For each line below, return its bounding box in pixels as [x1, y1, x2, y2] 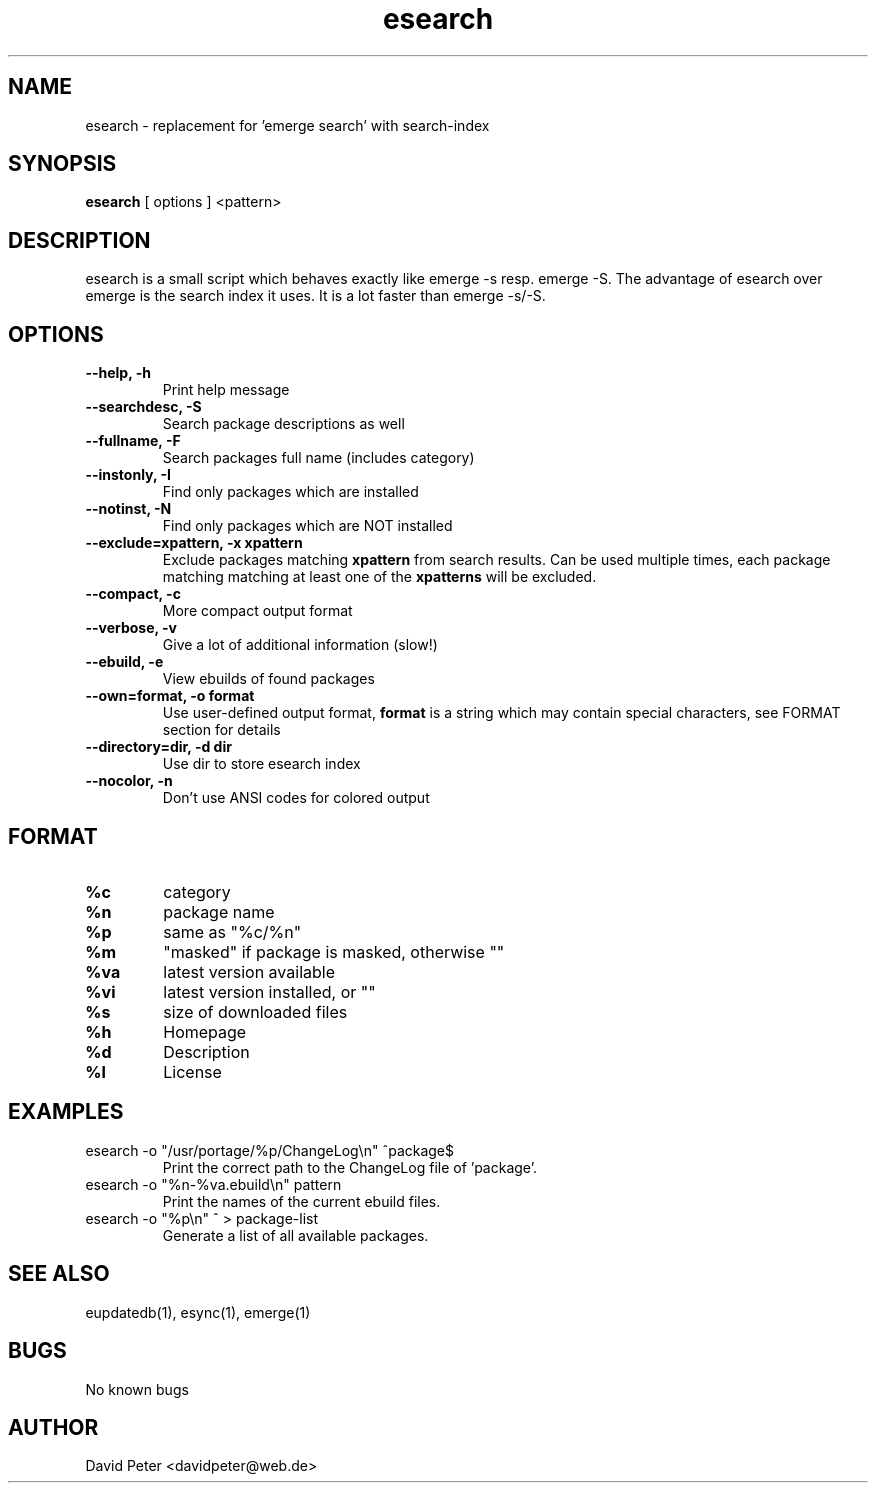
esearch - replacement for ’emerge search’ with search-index [85, 116, 490, 134]
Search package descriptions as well [162, 415, 405, 433]
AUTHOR [8, 1414, 99, 1440]
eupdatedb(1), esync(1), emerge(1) [85, 1303, 311, 1321]
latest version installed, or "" [163, 981, 376, 1002]
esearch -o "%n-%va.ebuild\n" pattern [85, 1175, 342, 1193]
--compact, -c [85, 585, 181, 603]
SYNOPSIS [8, 151, 117, 177]
